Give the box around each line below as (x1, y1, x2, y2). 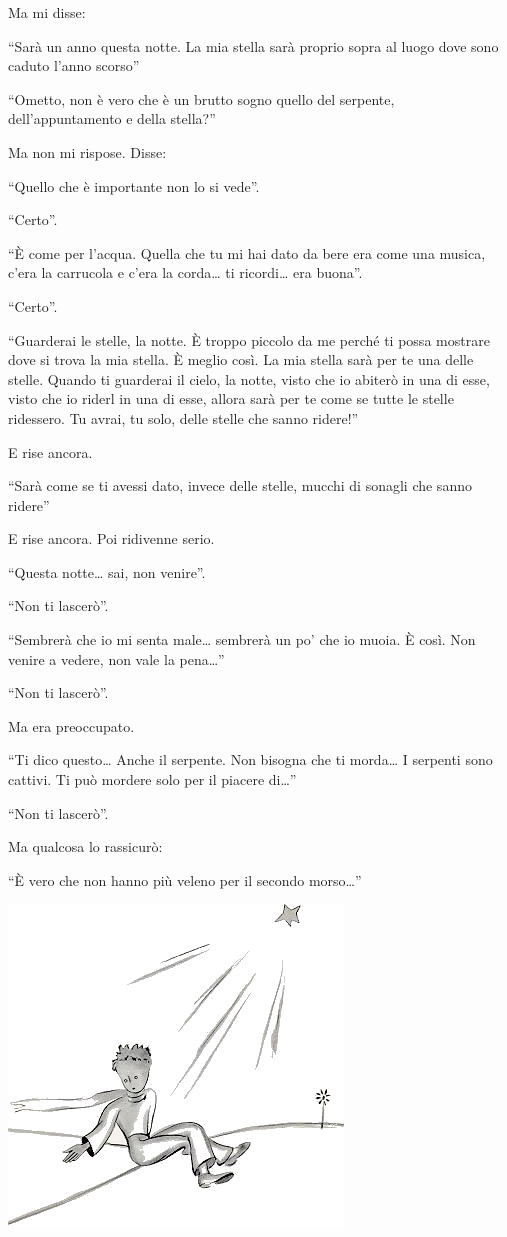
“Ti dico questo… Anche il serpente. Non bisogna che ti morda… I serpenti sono (8, 749, 493, 770)
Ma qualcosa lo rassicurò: (8, 836, 163, 857)
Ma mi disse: (8, 2, 86, 22)
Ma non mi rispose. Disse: (8, 141, 167, 162)
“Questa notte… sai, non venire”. (8, 561, 206, 582)
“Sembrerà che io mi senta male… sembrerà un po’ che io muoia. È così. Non (8, 629, 476, 650)
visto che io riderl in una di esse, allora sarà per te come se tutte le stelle (8, 388, 454, 409)
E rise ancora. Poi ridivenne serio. (8, 528, 215, 549)
